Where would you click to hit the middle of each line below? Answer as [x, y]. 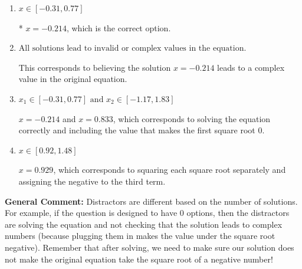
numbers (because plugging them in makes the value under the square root [140, 236]
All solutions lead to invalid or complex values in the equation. [132, 49]
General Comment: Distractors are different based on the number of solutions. [151, 201]
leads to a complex [251, 67]
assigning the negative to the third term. [92, 181]
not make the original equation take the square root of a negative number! [139, 259]
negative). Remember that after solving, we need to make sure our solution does [150, 247]
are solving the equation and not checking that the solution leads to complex [144, 224]
